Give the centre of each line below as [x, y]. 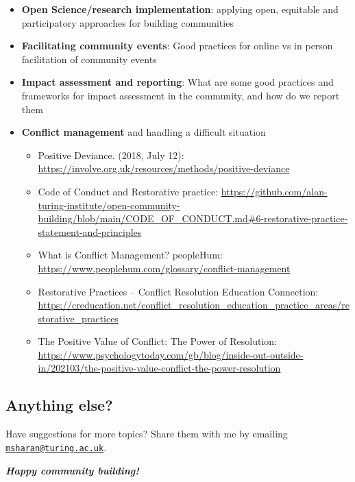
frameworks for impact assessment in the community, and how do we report [181, 95]
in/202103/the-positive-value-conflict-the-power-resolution [159, 368]
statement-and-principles [90, 231]
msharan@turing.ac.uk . [56, 447]
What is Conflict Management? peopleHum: [130, 255]
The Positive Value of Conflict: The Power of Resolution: [158, 341]
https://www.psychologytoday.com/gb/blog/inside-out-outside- [171, 354]
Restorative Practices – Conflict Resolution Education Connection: [178, 291]
